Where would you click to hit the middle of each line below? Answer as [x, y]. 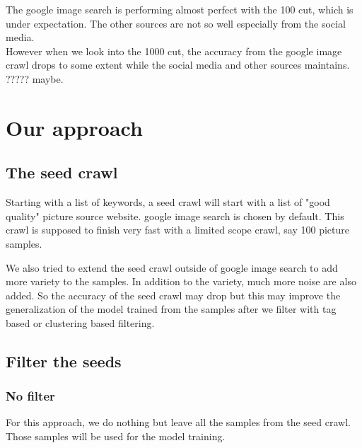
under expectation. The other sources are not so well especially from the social [176, 23]
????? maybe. [35, 78]
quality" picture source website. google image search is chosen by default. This [175, 216]
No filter [30, 396]
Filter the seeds [64, 361]
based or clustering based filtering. [80, 322]
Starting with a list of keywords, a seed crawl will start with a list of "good [168, 202]
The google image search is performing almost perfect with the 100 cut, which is [180, 9]
